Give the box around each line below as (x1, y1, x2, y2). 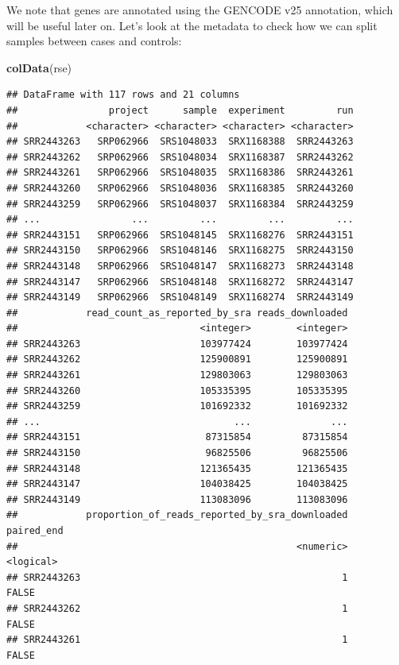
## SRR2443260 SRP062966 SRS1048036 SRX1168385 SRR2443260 (6, 182, 354, 194)
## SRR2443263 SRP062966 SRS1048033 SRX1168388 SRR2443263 (6, 136, 354, 148)
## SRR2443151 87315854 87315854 (6, 431, 348, 443)
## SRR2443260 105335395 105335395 (6, 385, 348, 396)
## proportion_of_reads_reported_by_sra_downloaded (6, 509, 348, 521)
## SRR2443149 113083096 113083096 (6, 493, 348, 505)
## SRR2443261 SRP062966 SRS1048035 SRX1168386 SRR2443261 (6, 167, 354, 179)
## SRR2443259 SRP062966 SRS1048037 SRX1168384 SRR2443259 (6, 198, 354, 210)
